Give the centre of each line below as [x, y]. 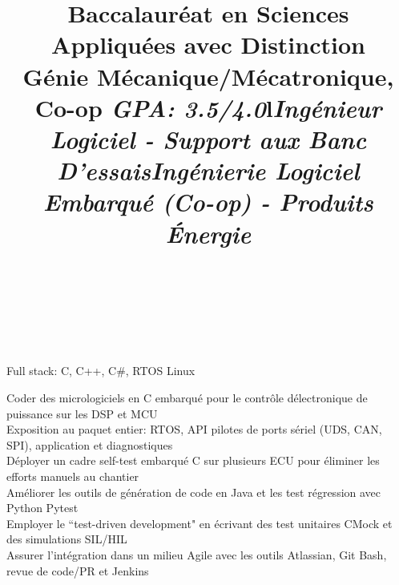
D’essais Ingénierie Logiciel [208, 171]
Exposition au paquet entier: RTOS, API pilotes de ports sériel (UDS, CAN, [194, 429]
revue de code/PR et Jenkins [78, 570]
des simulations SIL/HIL [67, 539]
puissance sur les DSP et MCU [82, 413]
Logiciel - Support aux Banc [208, 139]
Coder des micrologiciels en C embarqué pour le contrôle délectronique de [187, 398]
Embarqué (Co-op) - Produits [208, 202]
